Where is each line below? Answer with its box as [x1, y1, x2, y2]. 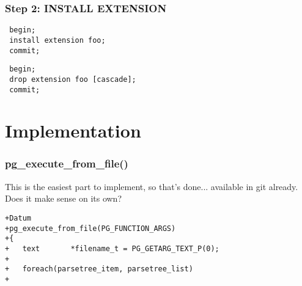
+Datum [5, 213, 31, 222]
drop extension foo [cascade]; [9, 75, 136, 84]
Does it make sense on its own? [5, 192, 122, 205]
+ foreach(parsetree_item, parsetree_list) [5, 265, 193, 274]
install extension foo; [9, 35, 106, 45]
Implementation [5, 118, 141, 143]
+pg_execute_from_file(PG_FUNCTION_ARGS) [5, 224, 176, 233]
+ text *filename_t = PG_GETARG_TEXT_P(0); [5, 244, 219, 253]
